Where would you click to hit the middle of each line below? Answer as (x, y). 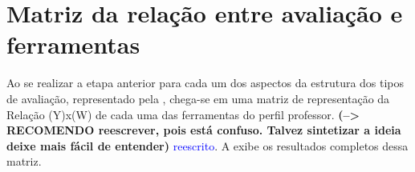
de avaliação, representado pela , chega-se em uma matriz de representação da (198, 98)
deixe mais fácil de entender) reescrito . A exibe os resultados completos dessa (207, 145)
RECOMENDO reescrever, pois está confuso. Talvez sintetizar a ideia (204, 130)
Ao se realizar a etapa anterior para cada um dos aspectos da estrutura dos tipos (205, 83)
